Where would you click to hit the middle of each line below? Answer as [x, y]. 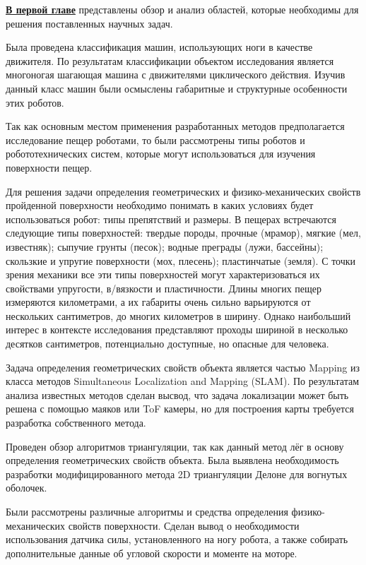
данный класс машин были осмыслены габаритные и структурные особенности [177, 88]
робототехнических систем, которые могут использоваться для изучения [161, 154]
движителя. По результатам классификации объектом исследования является [170, 60]
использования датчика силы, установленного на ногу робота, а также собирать [177, 539]
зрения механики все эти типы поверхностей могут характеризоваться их [163, 274]
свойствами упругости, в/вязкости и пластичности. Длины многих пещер [164, 288]
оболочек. [26, 488]
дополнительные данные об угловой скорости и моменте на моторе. [152, 553]
